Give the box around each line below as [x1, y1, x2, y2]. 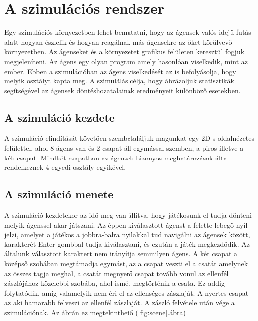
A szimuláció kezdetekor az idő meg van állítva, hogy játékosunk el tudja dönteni [4, 210, 252, 220]
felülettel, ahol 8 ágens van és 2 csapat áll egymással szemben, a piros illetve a [4, 143, 244, 153]
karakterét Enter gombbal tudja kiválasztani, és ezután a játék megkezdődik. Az [4, 239, 250, 249]
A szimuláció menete [4, 186, 114, 202]
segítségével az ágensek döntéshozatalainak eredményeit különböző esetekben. [4, 85, 241, 95]
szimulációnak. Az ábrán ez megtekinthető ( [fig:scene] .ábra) [4, 307, 186, 317]
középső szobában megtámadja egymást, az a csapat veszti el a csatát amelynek [4, 258, 248, 269]
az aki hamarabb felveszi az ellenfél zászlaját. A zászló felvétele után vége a [4, 297, 235, 308]
